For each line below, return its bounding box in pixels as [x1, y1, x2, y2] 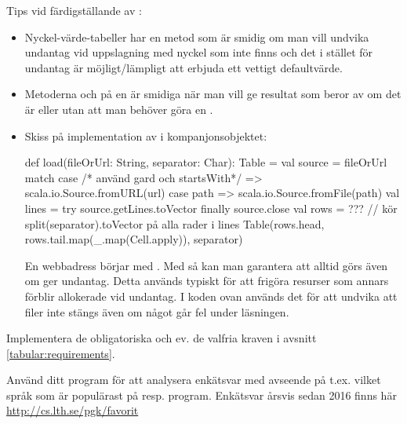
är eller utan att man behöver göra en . [24, 101, 213, 117]
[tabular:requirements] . [6, 345, 115, 361]
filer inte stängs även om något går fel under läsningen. [24, 303, 289, 320]
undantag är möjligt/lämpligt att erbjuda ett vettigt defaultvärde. [24, 59, 343, 75]
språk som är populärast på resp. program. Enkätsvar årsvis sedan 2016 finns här [6, 386, 397, 403]
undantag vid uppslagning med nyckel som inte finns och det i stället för [24, 44, 373, 60]
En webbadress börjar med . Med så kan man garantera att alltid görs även [24, 257, 388, 273]
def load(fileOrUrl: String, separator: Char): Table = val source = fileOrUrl [24, 154, 387, 170]
